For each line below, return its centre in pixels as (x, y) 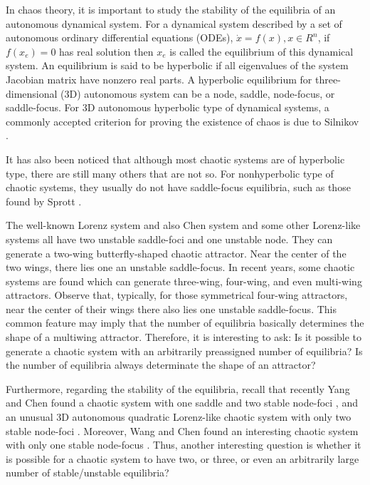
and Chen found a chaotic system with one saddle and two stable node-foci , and (182, 403)
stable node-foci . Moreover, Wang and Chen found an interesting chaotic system (182, 430)
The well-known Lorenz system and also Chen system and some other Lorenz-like (183, 225)
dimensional (32, 93)
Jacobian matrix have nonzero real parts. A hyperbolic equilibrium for (159, 79)
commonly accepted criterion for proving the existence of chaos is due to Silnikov (183, 121)
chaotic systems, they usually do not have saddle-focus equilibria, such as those (178, 187)
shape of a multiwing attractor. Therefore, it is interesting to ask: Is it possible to (184, 337)
